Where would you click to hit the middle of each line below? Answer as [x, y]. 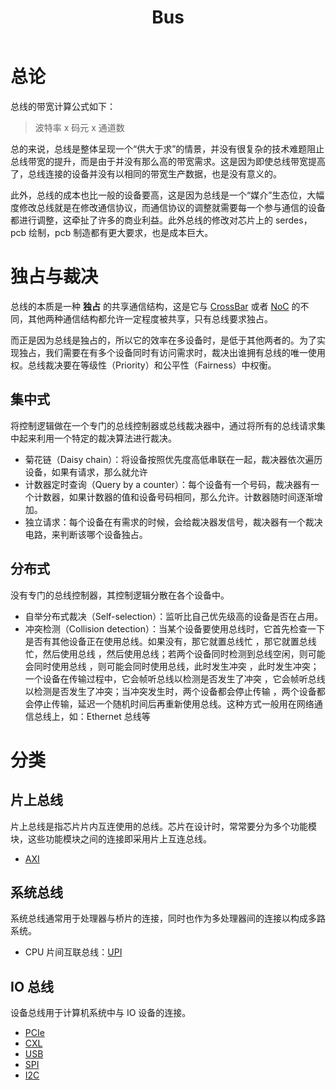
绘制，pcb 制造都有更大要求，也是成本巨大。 [121, 232]
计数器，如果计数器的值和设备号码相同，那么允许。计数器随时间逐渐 [174, 497]
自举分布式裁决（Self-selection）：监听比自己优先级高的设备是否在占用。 [174, 616]
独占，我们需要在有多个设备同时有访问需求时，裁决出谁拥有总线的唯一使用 [172, 352]
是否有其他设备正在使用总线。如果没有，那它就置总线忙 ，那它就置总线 [170, 641]
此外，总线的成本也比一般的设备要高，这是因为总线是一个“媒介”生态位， [159, 195]
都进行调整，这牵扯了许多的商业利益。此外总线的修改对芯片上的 [141, 220]
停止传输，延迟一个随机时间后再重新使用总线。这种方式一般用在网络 [174, 703]
